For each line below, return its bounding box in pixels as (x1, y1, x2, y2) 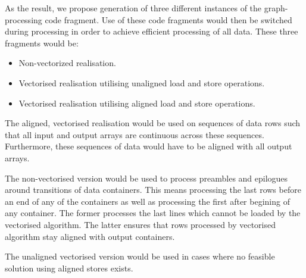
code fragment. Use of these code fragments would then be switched (45, 13, 292, 26)
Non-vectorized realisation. (18, 57, 116, 69)
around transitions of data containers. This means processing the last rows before (5, 183, 301, 196)
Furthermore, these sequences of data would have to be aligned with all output (5, 140, 292, 152)
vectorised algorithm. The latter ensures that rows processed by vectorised (5, 218, 276, 230)
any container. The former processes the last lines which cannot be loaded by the (5, 207, 301, 219)
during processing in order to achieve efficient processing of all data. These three (5, 25, 298, 38)
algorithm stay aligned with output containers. (5, 230, 175, 242)
